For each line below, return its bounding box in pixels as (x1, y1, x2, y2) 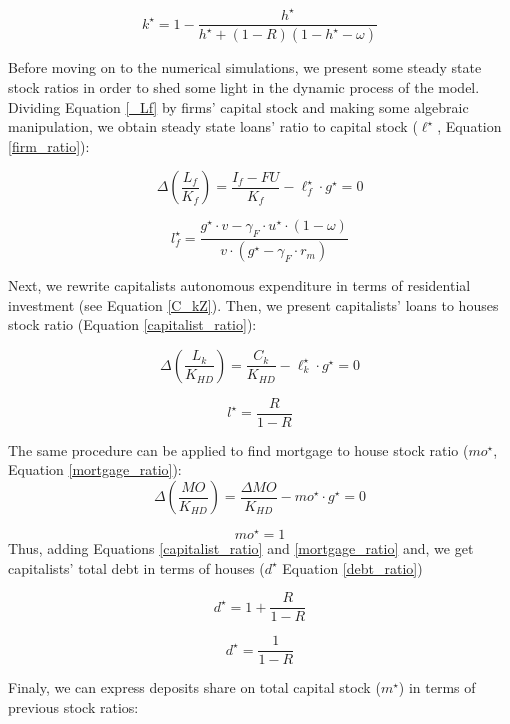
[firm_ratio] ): (8, 135, 90, 156)
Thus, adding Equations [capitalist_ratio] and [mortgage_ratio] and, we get (8, 538, 474, 559)
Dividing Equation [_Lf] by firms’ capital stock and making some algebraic (8, 96, 469, 117)
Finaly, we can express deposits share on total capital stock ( (8, 677, 381, 698)
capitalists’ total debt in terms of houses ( (8, 557, 265, 578)
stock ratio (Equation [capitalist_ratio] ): (8, 314, 257, 335)
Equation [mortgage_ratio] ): (8, 459, 182, 480)
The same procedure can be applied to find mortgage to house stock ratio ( (8, 439, 469, 460)
